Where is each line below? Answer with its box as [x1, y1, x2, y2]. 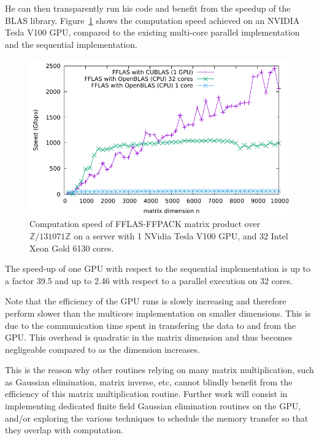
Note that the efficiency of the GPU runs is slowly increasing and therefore [5, 295, 286, 307]
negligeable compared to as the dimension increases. [5, 342, 200, 355]
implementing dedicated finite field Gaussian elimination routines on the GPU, [5, 399, 301, 412]
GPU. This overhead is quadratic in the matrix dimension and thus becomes [5, 331, 293, 344]
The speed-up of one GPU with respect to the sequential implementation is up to [5, 262, 311, 275]
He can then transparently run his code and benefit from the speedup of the [5, 2, 291, 14]
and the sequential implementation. [5, 37, 137, 50]
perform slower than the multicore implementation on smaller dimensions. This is [5, 306, 311, 319]
